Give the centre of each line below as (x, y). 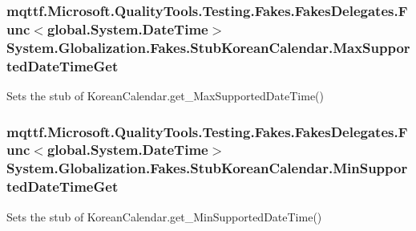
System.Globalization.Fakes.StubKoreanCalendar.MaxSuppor (208, 47)
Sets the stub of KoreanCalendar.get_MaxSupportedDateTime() (166, 95)
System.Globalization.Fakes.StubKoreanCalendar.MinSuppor (207, 168)
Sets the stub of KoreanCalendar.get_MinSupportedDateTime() (164, 216)
